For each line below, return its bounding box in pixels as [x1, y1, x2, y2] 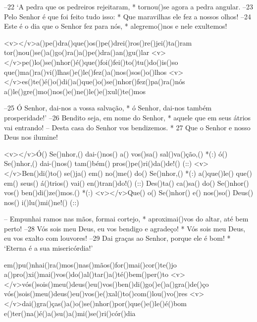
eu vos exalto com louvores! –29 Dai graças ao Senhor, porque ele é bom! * [4, 233, 231, 243]
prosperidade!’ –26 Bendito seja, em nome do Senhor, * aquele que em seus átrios [4, 112, 251, 122]
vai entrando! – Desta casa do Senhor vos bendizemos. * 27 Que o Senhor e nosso [4, 122, 251, 132]
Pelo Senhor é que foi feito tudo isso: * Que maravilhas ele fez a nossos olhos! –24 [4, 11, 251, 21]
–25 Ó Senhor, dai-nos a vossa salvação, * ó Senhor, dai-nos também [4, 103, 212, 113]
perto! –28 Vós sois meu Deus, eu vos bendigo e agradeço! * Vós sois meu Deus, [4, 223, 246, 233]
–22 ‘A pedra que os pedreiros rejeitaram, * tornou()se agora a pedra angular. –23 [4, 1, 254, 11]
